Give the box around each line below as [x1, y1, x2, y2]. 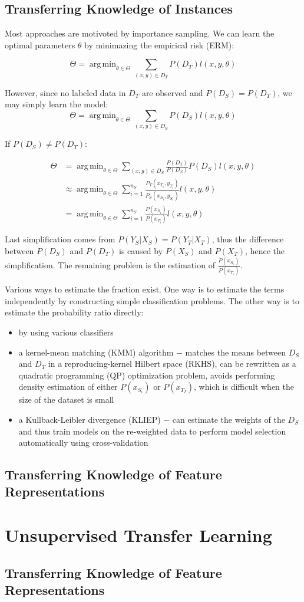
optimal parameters [5, 38, 75, 51]
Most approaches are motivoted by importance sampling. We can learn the [5, 27, 275, 40]
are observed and [141, 86, 203, 98]
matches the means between [185, 346, 286, 358]
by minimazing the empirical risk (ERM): [84, 38, 234, 51]
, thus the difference [212, 233, 284, 245]
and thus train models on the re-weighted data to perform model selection [18, 425, 286, 437]
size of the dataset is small [18, 393, 114, 406]
